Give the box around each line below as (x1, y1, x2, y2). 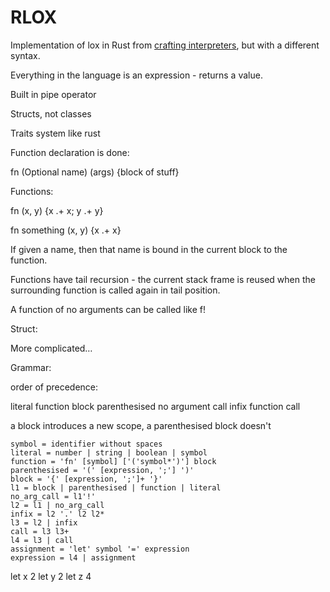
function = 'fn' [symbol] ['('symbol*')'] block (10, 456, 217, 466)
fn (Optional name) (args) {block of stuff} (10, 166, 180, 178)
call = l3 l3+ (10, 526, 70, 536)
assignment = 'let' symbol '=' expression (10, 544, 190, 554)
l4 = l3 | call (10, 535, 74, 545)
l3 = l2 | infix (10, 517, 78, 528)
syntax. (10, 49, 41, 61)
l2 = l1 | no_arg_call (10, 500, 105, 510)
